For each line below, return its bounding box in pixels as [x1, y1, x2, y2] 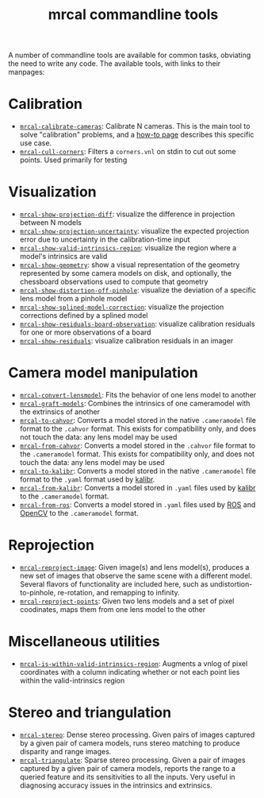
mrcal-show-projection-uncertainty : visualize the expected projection [19, 227, 250, 236]
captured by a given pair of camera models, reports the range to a [19, 763, 236, 773]
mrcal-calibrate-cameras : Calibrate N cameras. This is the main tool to [19, 122, 251, 131]
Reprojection [8, 537, 95, 554]
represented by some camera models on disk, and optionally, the [19, 269, 232, 278]
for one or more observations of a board [19, 327, 151, 337]
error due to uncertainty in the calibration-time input [19, 234, 190, 244]
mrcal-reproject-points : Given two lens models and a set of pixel [19, 596, 235, 606]
